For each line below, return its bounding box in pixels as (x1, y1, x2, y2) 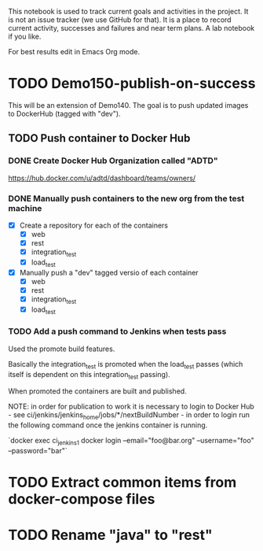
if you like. (8, 31, 42, 41)
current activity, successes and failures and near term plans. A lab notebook (8, 24, 255, 32)
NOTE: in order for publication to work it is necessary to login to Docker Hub (8, 401, 255, 412)
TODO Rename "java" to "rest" (8, 527, 214, 544)
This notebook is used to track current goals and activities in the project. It (8, 7, 249, 16)
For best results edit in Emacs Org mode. (8, 47, 140, 56)
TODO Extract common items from (8, 474, 237, 491)
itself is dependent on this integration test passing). (8, 369, 170, 381)
